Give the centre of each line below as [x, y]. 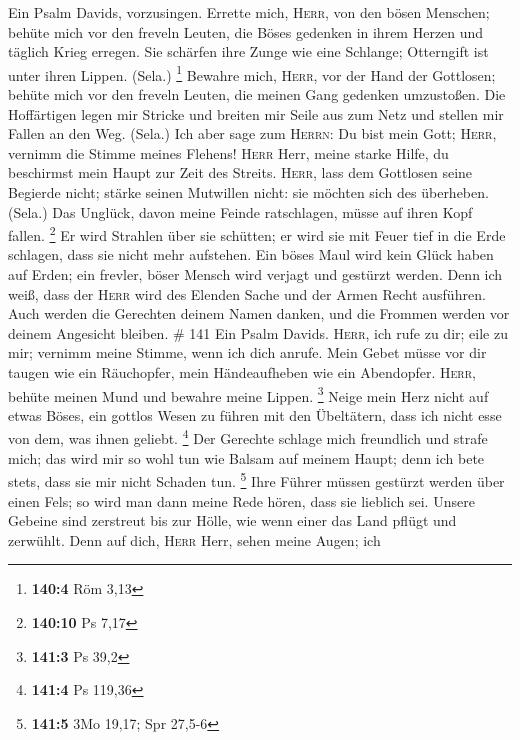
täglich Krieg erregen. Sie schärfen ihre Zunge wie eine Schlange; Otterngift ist [248, 51]
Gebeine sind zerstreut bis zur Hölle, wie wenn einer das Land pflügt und [232, 520]
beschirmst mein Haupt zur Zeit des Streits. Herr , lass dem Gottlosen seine [240, 172]
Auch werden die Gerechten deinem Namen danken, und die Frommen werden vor [259, 313]
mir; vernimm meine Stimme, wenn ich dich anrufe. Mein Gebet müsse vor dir [247, 352]
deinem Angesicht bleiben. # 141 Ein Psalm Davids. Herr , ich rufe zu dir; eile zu [258, 332]
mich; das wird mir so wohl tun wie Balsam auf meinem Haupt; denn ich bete [246, 457]
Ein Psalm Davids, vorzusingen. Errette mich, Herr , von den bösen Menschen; [249, 12]
